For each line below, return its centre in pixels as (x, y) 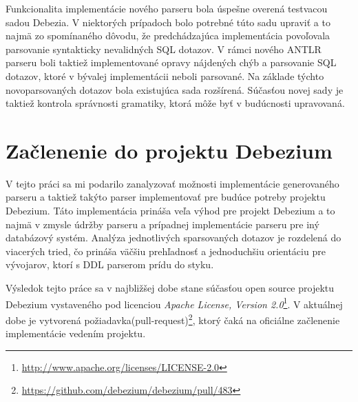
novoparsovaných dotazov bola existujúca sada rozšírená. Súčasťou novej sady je (175, 89)
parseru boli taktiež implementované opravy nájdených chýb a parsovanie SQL (171, 62)
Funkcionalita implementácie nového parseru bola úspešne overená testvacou (167, 8)
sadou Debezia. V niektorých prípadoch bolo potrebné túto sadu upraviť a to (168, 22)
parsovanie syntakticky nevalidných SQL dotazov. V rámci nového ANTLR (164, 49)
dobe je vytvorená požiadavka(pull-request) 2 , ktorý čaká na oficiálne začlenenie (173, 319)
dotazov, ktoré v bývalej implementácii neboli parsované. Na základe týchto (165, 76)
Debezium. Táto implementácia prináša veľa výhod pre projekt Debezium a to (170, 211)
